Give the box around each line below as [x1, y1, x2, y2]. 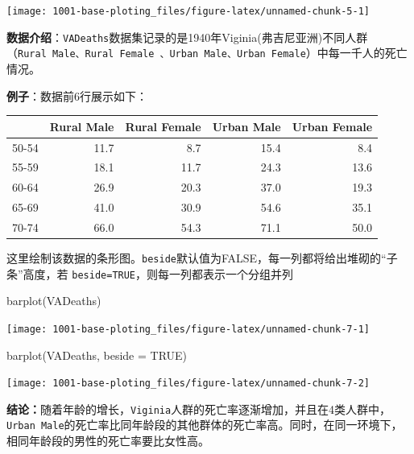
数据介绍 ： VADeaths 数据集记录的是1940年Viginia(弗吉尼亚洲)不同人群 [6, 28, 368, 45]
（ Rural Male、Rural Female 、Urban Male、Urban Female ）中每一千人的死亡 [6, 44, 408, 61]
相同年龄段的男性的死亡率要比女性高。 [6, 432, 209, 449]
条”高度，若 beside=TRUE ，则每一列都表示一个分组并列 [6, 265, 294, 282]
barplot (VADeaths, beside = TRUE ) [6, 346, 188, 363]
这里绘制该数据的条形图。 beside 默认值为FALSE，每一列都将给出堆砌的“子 [6, 249, 398, 266]
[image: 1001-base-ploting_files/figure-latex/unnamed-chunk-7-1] [6, 323, 371, 335]
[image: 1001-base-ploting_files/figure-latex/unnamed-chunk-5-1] [6, 6, 371, 17]
